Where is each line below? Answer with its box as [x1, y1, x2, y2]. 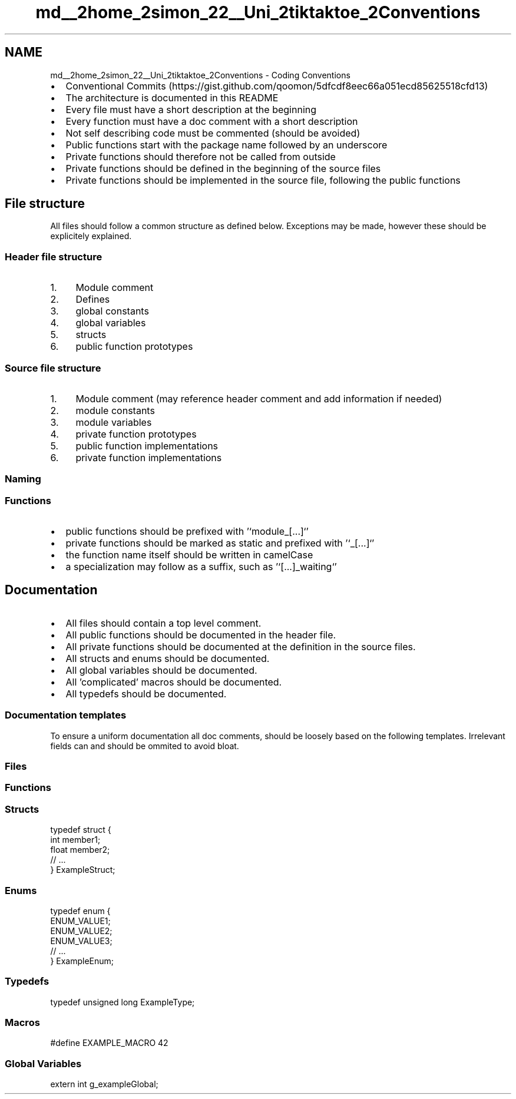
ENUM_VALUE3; [50, 935, 113, 946]
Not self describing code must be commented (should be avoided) [65, 127, 360, 139]
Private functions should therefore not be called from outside [65, 150, 336, 163]
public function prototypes [75, 340, 193, 353]
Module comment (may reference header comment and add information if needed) [75, 392, 442, 405]
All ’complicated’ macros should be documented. [65, 676, 282, 688]
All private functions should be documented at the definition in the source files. [65, 640, 416, 653]
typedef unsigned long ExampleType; [50, 997, 195, 1007]
